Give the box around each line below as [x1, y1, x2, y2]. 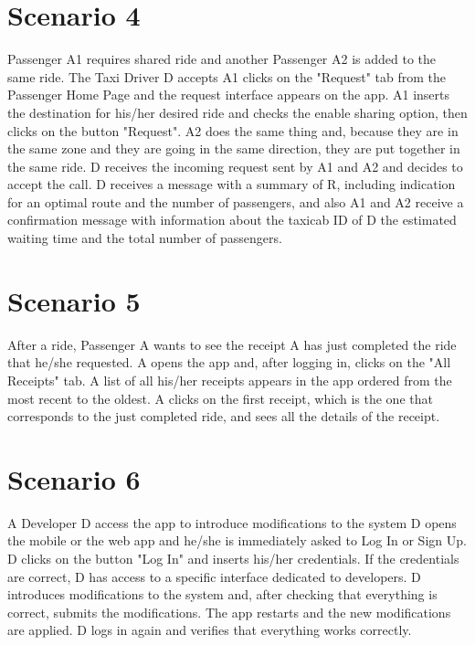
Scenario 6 [7, 460, 141, 497]
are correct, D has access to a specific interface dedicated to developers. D [7, 566, 421, 586]
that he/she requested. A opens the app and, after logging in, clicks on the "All [7, 353, 451, 372]
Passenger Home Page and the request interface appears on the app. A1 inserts [7, 85, 450, 104]
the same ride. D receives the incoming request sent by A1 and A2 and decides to [7, 156, 463, 175]
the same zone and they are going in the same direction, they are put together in [7, 139, 460, 158]
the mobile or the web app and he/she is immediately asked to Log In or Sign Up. [7, 531, 467, 550]
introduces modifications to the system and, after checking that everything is [7, 585, 438, 604]
